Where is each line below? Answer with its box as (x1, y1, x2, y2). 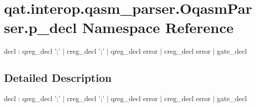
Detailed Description (4, 70, 112, 85)
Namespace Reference (82, 17, 234, 37)
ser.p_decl (4, 17, 77, 37)
